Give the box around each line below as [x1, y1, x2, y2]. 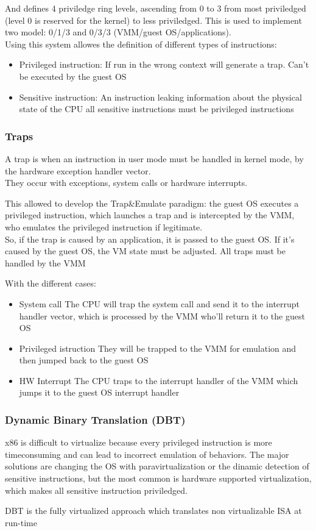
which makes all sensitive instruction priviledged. [5, 483, 188, 496]
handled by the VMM [5, 256, 86, 269]
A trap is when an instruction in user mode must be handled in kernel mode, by [5, 152, 304, 165]
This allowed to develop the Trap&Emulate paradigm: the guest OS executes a [5, 196, 299, 209]
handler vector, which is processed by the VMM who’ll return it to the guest [19, 309, 305, 322]
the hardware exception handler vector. [5, 164, 151, 177]
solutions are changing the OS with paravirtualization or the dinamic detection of [5, 460, 309, 472]
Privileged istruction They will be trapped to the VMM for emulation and [19, 341, 297, 354]
